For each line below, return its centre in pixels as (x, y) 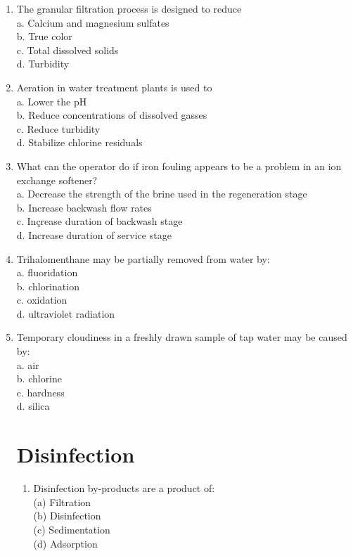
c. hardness (40, 392)
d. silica (33, 406)
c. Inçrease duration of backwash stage (100, 221)
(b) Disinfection (67, 516)
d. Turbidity (43, 64)
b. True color (44, 36)
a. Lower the (44, 101)
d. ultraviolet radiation (66, 313)
